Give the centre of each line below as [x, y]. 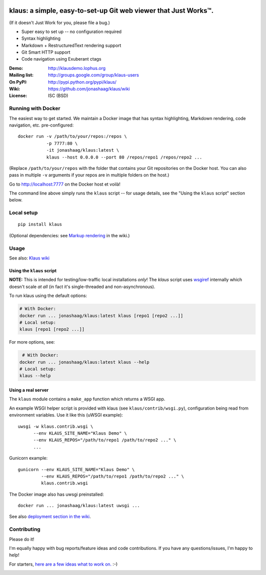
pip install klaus [40, 224]
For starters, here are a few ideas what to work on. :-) [63, 564]
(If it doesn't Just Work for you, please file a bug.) [60, 23]
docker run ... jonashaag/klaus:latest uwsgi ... [79, 506]
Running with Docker [35, 108]
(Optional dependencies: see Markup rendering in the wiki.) [69, 235]
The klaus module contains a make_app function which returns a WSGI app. [87, 399]
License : [18, 96]
